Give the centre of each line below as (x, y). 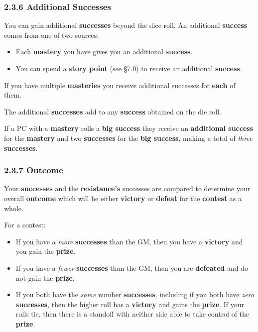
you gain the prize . (46, 251)
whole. (14, 208)
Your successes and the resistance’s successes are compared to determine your (127, 188)
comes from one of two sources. (52, 35)
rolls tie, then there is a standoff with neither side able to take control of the (132, 314)
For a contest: (25, 225)
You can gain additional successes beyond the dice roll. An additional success (126, 25)
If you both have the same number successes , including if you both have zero (135, 294)
